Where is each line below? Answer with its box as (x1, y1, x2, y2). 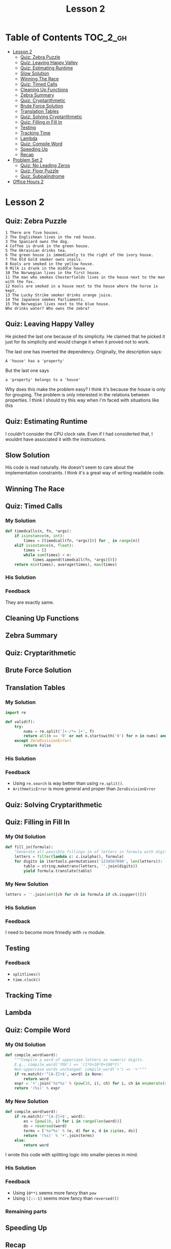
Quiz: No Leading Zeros (20, 162, 70, 168)
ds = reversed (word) (23, 1124, 67, 1129)
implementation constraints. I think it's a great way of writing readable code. (5, 470, 165, 476)
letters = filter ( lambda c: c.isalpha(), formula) (14, 854, 124, 859)
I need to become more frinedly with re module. (5, 929, 106, 935)
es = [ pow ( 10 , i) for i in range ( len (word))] (23, 1119, 122, 1124)
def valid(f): (5, 719, 36, 724)
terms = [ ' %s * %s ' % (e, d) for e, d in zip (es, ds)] (23, 1128, 138, 1133)
